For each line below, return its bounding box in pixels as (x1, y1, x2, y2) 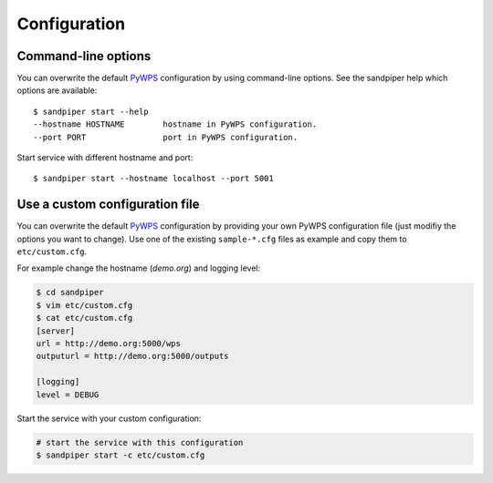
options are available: (16, 85, 98, 96)
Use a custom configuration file (16, 197, 200, 212)
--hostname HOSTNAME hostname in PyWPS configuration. (33, 119, 318, 129)
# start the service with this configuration (36, 437, 244, 447)
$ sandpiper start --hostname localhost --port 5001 (33, 173, 274, 184)
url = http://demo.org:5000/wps (36, 338, 182, 349)
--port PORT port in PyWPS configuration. (33, 132, 299, 142)
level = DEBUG (36, 389, 100, 400)
